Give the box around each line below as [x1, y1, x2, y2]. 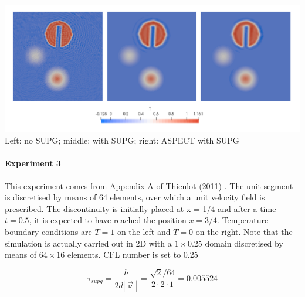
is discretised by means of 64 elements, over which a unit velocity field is [5, 191, 265, 203]
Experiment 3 [5, 157, 61, 169]
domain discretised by [205, 237, 283, 249]
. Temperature [217, 214, 269, 226]
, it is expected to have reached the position [29, 214, 187, 226]
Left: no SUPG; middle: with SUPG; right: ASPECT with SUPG [5, 134, 239, 146]
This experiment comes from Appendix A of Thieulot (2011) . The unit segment [5, 179, 293, 192]
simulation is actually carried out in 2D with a [5, 237, 172, 249]
